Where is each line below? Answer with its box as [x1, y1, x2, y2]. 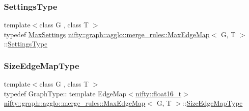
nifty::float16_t [135, 88, 182, 98]
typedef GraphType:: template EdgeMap [4, 88, 127, 98]
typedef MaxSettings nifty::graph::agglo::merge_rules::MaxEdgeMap [4, 29, 210, 39]
